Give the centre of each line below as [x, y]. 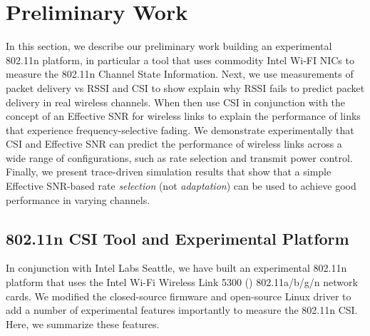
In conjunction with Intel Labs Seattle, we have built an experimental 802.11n [176, 268]
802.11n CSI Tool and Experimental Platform [178, 238]
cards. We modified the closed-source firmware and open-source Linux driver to [179, 296]
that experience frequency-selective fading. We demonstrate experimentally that [180, 129]
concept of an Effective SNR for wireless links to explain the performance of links [183, 116]
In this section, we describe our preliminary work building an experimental [169, 46]
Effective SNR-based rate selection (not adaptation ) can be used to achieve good [181, 186]
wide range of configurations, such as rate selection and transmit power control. [179, 157]
